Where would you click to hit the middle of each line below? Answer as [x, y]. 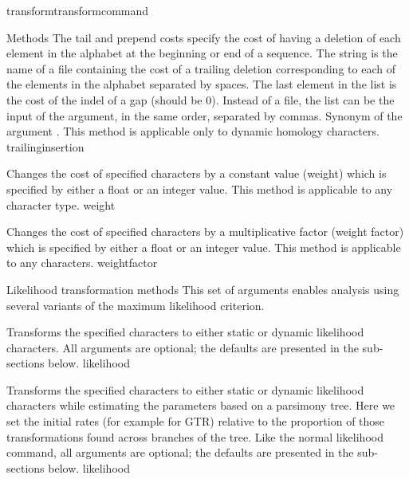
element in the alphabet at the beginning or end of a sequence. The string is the [202, 53]
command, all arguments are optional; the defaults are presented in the [180, 452]
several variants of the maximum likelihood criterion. [136, 305]
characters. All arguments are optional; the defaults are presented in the [183, 347]
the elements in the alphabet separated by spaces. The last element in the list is [202, 84]
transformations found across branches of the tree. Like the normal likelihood [195, 436]
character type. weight [61, 204]
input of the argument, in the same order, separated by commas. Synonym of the [204, 115]
